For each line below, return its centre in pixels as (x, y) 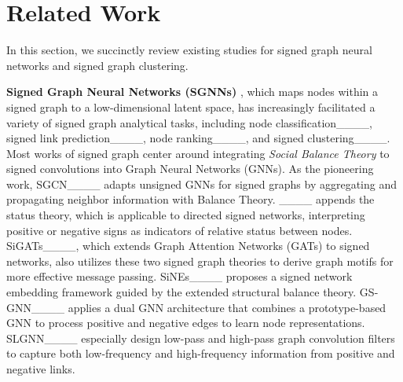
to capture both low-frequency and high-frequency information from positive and (201, 353)
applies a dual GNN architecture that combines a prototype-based (227, 307)
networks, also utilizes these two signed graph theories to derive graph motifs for (200, 261)
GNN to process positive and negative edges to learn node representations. (186, 323)
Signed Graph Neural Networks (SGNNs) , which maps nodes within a (192, 92)
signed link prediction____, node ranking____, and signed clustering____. (198, 138)
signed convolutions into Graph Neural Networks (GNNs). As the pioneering (190, 169)
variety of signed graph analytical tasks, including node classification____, (190, 122)
